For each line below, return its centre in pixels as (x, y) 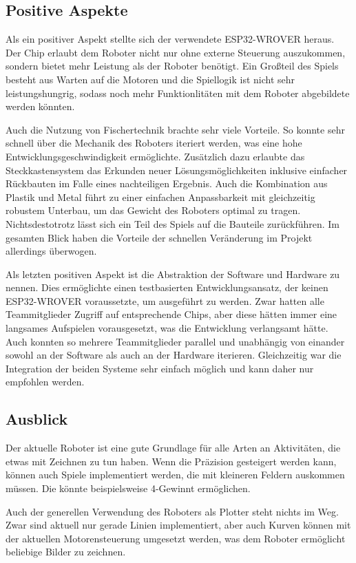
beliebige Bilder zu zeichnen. (66, 552)
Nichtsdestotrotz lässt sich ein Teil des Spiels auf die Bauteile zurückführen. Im (172, 223)
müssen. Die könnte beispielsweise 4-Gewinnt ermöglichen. (128, 488)
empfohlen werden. (45, 382)
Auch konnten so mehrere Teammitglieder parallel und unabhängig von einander (175, 341)
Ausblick (37, 419)
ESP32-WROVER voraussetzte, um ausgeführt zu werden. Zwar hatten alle (165, 300)
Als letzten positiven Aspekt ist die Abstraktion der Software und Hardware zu (173, 274)
